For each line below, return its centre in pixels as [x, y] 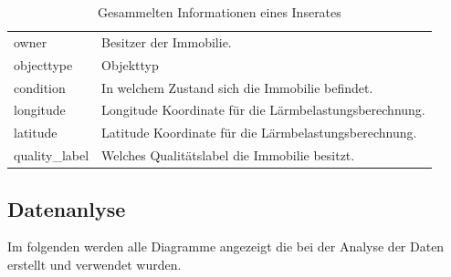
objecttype [43, 64]
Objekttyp [130, 64]
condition [40, 87]
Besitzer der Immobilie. [167, 41]
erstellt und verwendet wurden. [94, 264]
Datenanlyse [67, 208]
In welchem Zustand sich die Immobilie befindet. [237, 87]
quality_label [52, 155]
